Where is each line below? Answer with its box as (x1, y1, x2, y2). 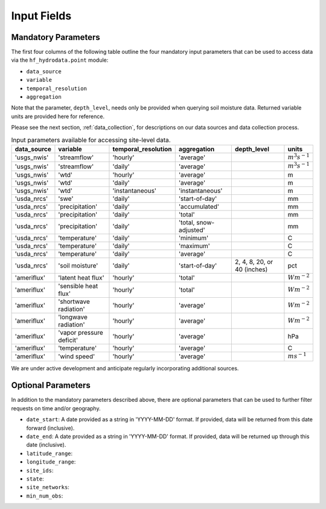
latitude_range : (26, 450, 73, 457)
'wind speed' (58, 352, 95, 361)
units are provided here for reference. (11, 113, 105, 120)
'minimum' (178, 234, 209, 242)
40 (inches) (234, 265, 268, 274)
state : (26, 475, 45, 482)
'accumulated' (178, 202, 220, 211)
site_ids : (26, 467, 54, 474)
